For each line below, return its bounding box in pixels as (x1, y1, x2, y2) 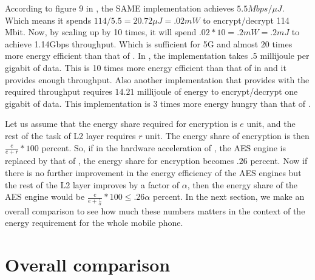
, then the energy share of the (187, 178, 298, 191)
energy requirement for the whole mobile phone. (5, 216, 183, 229)
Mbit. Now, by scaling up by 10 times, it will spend (5, 26, 197, 38)
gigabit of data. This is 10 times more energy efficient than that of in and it (5, 61, 286, 73)
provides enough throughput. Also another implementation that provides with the (5, 73, 310, 86)
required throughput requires (5, 85, 112, 98)
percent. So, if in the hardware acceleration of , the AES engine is (41, 141, 286, 154)
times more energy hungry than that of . (160, 97, 311, 109)
